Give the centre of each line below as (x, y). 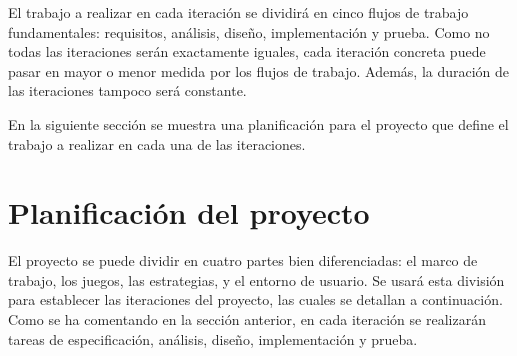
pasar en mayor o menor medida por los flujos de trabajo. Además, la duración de (259, 70)
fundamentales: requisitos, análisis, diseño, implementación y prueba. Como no (249, 31)
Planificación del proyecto (189, 212)
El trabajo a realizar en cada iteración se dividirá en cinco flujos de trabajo (238, 12)
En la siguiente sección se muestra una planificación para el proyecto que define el (258, 123)
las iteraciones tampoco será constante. (127, 90)
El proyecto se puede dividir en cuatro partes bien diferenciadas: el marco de (243, 260)
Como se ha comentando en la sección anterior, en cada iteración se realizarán (247, 319)
